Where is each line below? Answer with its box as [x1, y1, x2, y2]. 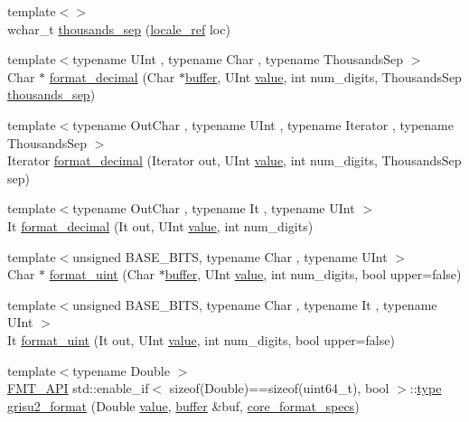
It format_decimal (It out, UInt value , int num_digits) [7, 216, 314, 235]
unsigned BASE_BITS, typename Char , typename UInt [72, 247, 388, 266]
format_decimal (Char [49, 67, 175, 86]
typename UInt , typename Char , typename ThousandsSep [72, 50, 404, 69]
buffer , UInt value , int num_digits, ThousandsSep [184, 67, 462, 86]
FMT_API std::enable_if [7, 379, 149, 398]
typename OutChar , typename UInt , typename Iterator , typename [72, 115, 454, 134]
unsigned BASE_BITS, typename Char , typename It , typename [72, 295, 437, 314]
